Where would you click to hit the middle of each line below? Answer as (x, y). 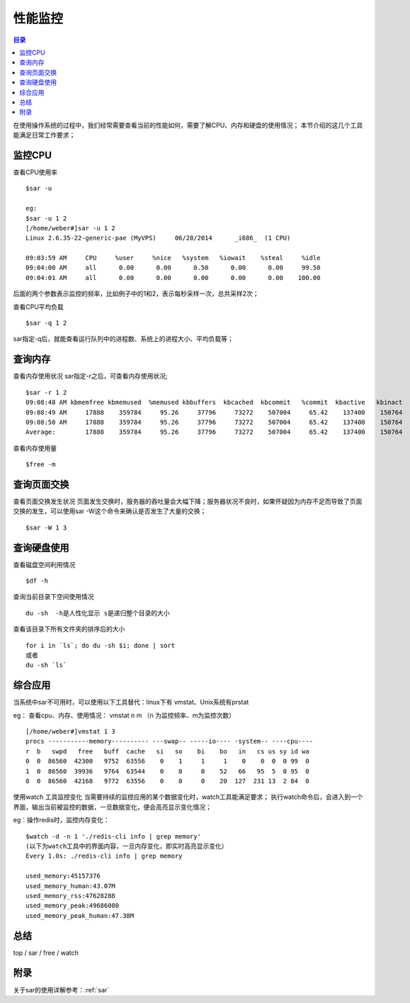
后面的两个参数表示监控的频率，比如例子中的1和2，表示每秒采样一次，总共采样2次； (136, 293)
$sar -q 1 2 (46, 323)
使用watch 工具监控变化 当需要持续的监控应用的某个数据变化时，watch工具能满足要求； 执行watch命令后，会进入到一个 (188, 797)
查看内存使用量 (35, 448)
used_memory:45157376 (63, 876)
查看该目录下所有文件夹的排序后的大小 (69, 629)
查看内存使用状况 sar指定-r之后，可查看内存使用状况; (90, 376)
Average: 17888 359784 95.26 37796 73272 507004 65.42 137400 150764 (214, 432)
